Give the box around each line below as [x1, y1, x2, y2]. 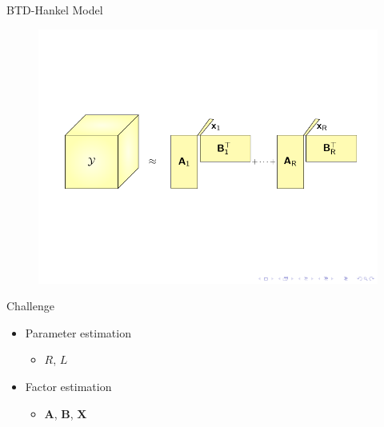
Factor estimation [25, 377, 112, 394]
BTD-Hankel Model [6, 2, 103, 18]
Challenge [6, 297, 54, 314]
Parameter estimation [25, 324, 131, 341]
